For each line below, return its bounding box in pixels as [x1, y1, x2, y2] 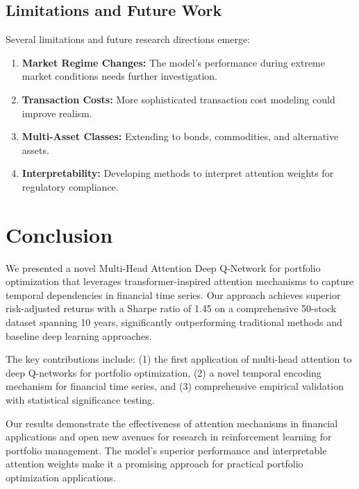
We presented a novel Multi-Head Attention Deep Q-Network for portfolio [6, 260, 321, 275]
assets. [22, 142, 49, 157]
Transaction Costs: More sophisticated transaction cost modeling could [22, 92, 335, 106]
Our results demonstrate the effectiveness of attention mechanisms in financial [6, 415, 338, 430]
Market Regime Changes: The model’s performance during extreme [22, 55, 325, 69]
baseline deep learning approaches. [6, 328, 152, 343]
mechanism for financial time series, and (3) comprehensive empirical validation [6, 379, 344, 393]
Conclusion [6, 220, 113, 248]
